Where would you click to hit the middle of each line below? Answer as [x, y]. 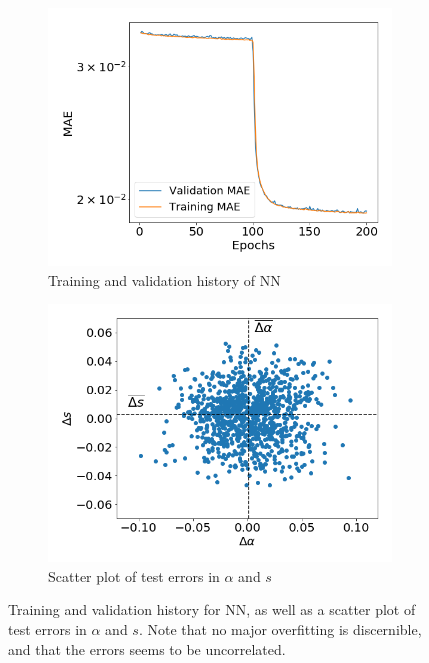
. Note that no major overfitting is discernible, [280, 628]
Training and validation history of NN [164, 279]
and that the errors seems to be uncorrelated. [147, 648]
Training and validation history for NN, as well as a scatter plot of [212, 609]
